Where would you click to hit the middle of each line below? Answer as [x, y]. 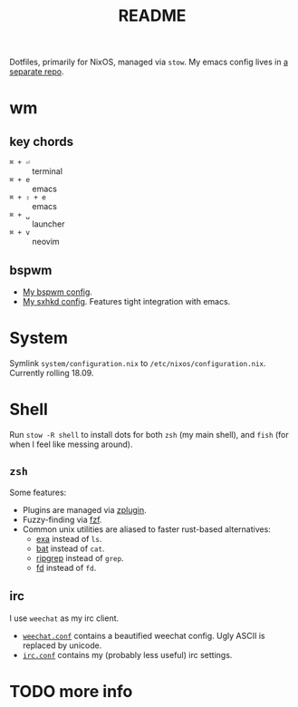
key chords [42, 141]
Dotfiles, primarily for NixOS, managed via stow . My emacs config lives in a [149, 62]
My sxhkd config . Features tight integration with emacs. [126, 301]
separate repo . [37, 72]
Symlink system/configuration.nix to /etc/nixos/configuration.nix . [138, 363]
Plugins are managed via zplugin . [84, 509]
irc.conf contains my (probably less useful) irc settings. [127, 654]
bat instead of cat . [70, 548]
